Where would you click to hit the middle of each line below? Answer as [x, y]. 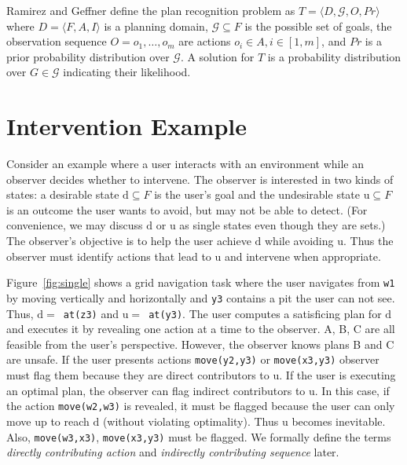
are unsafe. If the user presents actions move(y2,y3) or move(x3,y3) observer [193, 359]
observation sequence [57, 41]
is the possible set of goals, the [318, 26]
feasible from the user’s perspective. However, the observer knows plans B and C [200, 344]
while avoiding [299, 241]
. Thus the [368, 241]
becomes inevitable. [339, 421]
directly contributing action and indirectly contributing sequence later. [173, 452]
